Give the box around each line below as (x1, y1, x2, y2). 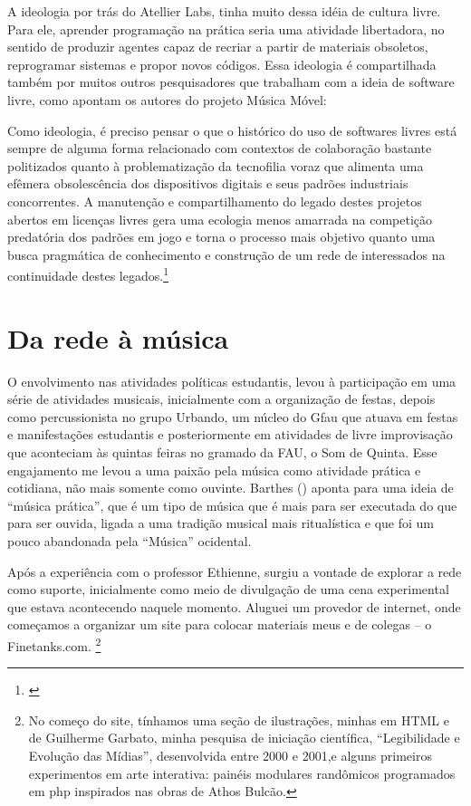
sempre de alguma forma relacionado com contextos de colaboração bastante (7, 139, 432, 158)
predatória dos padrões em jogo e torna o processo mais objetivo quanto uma (7, 227, 436, 246)
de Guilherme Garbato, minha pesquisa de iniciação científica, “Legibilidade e (28, 728, 460, 747)
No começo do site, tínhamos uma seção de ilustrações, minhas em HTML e (28, 710, 449, 729)
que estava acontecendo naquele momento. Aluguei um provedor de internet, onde (7, 597, 461, 616)
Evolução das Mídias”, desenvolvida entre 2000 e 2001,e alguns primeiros (28, 746, 432, 765)
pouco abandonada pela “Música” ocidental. (7, 532, 252, 551)
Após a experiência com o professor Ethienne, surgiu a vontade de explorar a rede (7, 561, 462, 581)
